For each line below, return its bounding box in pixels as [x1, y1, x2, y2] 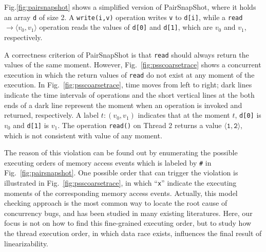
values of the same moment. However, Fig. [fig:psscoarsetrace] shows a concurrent [4, 59, 261, 70]
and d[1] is [13, 119, 49, 130]
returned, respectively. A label [4, 110, 99, 120]
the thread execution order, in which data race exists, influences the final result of [4, 227, 262, 238]
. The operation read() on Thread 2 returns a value [58, 119, 222, 130]
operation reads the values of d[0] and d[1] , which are [39, 22, 213, 32]
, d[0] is [235, 110, 261, 120]
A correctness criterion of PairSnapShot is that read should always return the [4, 49, 249, 60]
